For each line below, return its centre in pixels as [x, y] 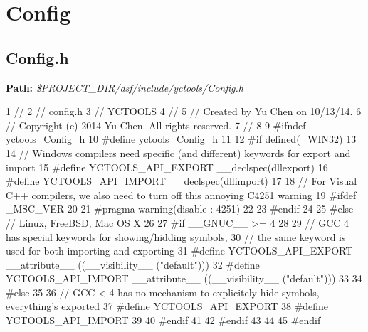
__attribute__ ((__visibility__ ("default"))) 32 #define [133, 264]
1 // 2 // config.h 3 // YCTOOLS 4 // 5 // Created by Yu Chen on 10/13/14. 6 [184, 111]
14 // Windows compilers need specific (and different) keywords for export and [178, 152]
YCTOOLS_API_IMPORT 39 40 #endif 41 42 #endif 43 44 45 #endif [163, 320]
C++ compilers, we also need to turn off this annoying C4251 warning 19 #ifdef [181, 194]
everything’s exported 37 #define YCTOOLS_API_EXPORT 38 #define [167, 306]
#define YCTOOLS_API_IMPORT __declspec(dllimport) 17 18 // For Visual [182, 181]
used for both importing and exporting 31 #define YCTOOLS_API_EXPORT [179, 251]
